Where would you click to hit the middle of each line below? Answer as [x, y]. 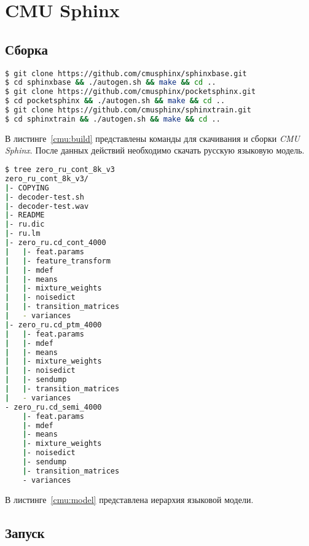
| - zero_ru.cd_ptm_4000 [53, 325]
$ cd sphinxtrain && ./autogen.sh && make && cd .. [113, 119]
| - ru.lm [23, 234]
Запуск [25, 532]
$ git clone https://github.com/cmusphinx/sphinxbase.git [126, 73]
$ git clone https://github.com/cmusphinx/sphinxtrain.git [128, 110]
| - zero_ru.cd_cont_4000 [56, 243]
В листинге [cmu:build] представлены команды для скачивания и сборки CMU [152, 138]
